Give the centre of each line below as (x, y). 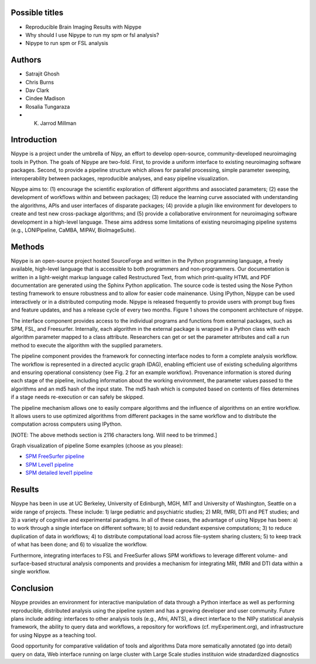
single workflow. (31, 571)
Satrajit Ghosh (42, 74)
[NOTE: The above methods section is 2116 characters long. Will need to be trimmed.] (114, 435)
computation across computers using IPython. (66, 424)
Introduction (34, 140)
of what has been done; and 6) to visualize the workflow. (79, 545)
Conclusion (32, 588)
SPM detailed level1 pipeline (59, 473)
